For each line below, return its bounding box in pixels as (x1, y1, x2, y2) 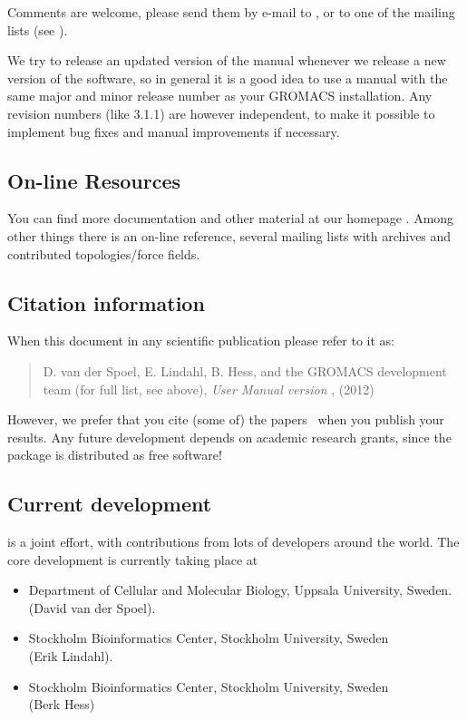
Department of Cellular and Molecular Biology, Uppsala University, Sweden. (28, 580, 452, 599)
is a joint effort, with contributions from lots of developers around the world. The (7, 532, 460, 551)
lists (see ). (7, 20, 68, 39)
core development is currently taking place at (7, 550, 258, 569)
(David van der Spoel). (28, 598, 156, 617)
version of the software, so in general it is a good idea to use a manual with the (7, 68, 448, 87)
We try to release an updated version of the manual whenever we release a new (7, 51, 446, 70)
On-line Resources (7, 166, 181, 194)
